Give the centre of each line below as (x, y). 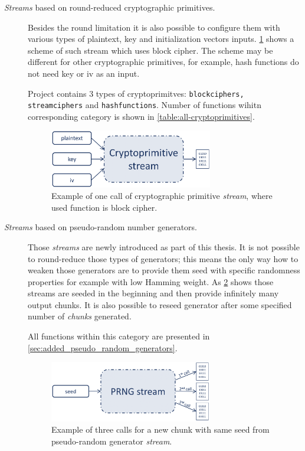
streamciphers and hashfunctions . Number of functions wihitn (145, 105)
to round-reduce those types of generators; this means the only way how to (163, 258)
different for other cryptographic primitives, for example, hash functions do (163, 62)
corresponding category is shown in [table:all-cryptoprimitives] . (141, 116)
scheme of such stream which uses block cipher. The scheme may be (150, 50)
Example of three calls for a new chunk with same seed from (160, 429)
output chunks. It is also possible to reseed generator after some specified (160, 304)
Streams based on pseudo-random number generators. (101, 227)
